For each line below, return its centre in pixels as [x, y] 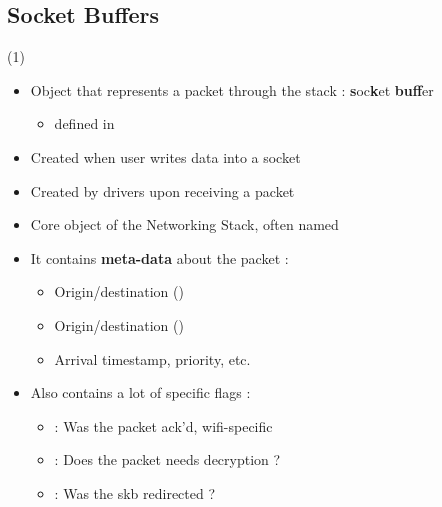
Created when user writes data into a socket [165, 156]
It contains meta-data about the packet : [159, 257]
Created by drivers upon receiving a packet [162, 190]
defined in [84, 123]
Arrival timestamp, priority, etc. [152, 358]
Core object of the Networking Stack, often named [184, 224]
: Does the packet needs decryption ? [167, 459]
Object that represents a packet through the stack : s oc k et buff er [232, 89]
